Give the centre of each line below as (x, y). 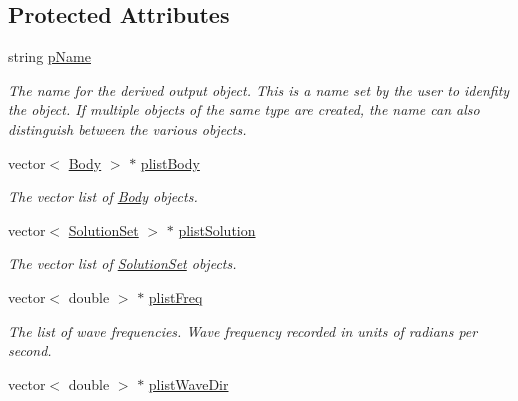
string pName (49, 56)
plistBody (170, 162)
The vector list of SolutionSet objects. (122, 263)
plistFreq (175, 296)
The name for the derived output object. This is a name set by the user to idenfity (259, 89)
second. (30, 350)
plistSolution (217, 229)
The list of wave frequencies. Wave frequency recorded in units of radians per (243, 330)
